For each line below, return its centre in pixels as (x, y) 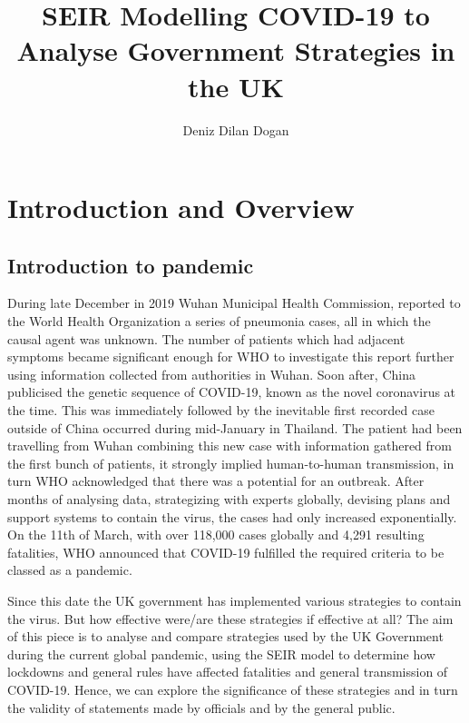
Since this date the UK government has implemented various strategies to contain (234, 600)
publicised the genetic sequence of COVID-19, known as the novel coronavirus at (232, 392)
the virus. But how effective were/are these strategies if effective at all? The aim (230, 618)
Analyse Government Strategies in (236, 50)
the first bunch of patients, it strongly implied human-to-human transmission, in (231, 463)
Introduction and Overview (181, 208)
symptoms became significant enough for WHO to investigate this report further (231, 357)
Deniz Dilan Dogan (236, 129)
